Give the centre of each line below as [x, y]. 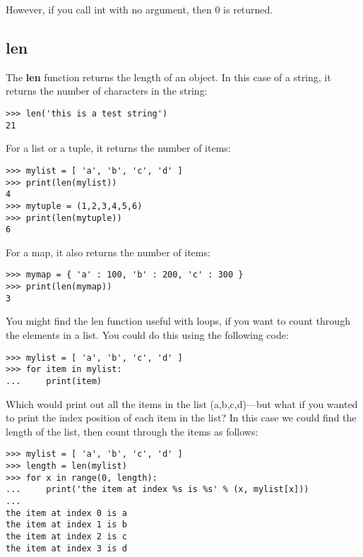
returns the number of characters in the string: [107, 91]
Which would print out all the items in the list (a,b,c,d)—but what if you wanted [182, 403]
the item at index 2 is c [66, 536]
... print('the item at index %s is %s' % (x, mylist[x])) [157, 490]
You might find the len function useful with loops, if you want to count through [178, 321]
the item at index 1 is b [66, 525]
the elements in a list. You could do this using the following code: [147, 334]
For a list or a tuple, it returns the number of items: [118, 148]
